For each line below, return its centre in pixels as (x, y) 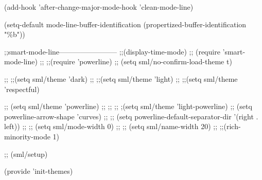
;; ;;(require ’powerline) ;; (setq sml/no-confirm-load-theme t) (136, 61)
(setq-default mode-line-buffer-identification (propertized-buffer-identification (125, 24)
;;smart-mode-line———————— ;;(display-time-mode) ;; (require (112, 51)
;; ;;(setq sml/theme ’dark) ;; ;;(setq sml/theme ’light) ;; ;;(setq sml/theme (121, 78)
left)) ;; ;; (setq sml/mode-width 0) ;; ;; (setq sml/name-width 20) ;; (111, 126)
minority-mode (27, 136)
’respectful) (22, 89)
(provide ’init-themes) (39, 171)
